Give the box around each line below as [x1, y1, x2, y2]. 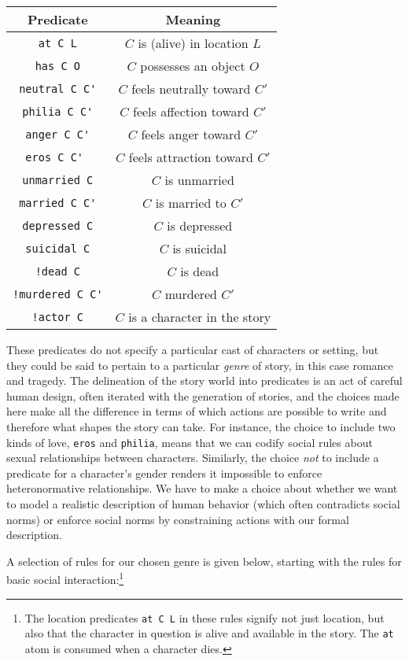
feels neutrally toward [131, 79, 251, 98]
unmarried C [22, 173, 94, 186]
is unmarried [164, 171, 234, 189]
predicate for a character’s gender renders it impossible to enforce [6, 464, 322, 481]
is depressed [167, 216, 233, 234]
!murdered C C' [13, 287, 103, 301]
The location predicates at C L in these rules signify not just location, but [24, 609, 385, 626]
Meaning [165, 10, 221, 28]
